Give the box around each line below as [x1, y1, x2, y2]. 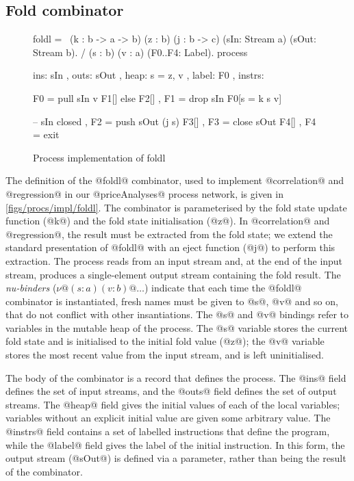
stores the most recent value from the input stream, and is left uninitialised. [5, 348, 324, 362]
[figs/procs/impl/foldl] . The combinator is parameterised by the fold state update [5, 200, 347, 214]
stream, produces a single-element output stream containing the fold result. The [5, 267, 341, 281]
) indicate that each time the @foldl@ [144, 281, 302, 295]
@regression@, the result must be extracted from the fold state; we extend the [5, 226, 333, 241]
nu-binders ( [5, 281, 57, 295]
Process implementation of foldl [33, 150, 166, 164]
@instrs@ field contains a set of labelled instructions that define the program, [5, 424, 330, 439]
